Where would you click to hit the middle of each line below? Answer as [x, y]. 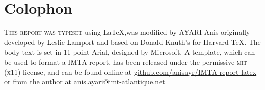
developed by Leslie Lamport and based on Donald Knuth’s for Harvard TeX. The [132, 42]
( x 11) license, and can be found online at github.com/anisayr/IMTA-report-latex [130, 72]
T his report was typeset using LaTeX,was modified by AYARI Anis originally [127, 32]
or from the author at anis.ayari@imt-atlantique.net [85, 82]
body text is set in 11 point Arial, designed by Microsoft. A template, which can [130, 52]
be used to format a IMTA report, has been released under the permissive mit [126, 61]
